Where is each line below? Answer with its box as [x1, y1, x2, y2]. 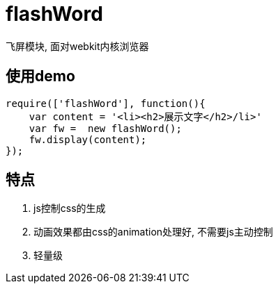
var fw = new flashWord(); [29, 122, 182, 134]
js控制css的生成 [33, 202, 106, 215]
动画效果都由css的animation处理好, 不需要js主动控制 [33, 226, 273, 238]
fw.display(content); [29, 133, 147, 145]
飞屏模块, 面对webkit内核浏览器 [6, 40, 149, 52]
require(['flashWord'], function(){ [6, 97, 206, 109]
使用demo [6, 67, 75, 85]
